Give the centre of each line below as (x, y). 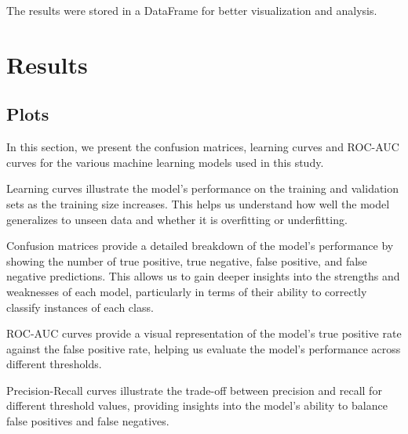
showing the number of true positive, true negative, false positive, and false (187, 260)
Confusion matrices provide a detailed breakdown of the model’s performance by (200, 246)
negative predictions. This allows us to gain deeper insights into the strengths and (203, 276)
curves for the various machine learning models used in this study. (165, 162)
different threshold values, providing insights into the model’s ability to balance (197, 405)
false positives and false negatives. (88, 421)
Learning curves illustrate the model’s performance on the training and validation (203, 188)
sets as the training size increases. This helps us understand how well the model (198, 203)
